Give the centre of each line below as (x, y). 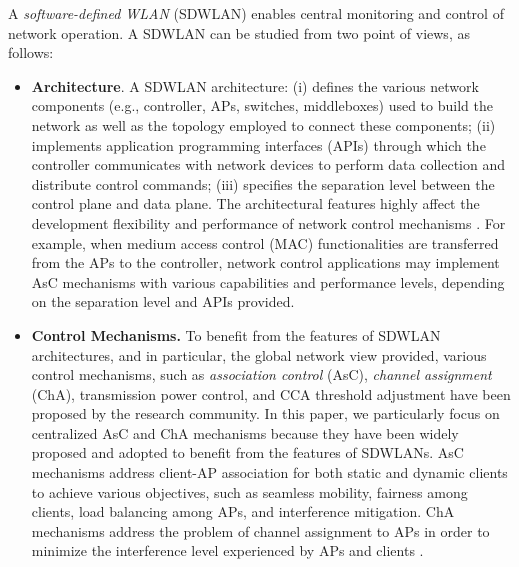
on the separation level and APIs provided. (163, 301)
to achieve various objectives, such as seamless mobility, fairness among (249, 491)
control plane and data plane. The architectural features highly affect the (255, 203)
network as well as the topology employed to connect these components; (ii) (263, 124)
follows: (31, 52)
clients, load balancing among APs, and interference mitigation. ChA (243, 511)
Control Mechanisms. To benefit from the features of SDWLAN (236, 334)
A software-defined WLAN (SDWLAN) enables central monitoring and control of (256, 13)
